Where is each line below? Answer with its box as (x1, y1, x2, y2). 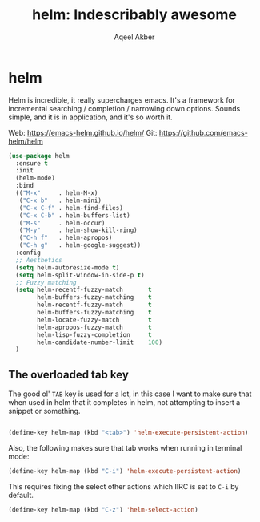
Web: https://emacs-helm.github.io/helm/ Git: (8, 127, 158, 137)
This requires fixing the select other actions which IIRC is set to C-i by (8, 481, 239, 491)
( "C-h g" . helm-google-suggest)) (18, 241, 142, 249)
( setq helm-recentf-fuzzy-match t (15, 286, 152, 294)
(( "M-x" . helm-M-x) (15, 189, 98, 197)
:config (15, 249, 42, 257)
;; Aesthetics (15, 256, 62, 264)
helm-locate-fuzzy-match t (37, 315, 152, 324)
